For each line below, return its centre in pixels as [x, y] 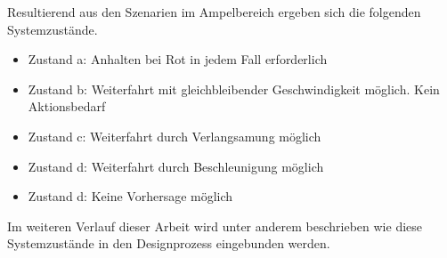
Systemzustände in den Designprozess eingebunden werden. [169, 243]
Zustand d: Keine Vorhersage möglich [130, 196]
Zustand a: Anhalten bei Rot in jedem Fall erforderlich [178, 59]
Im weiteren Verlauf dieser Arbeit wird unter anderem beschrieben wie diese [215, 226]
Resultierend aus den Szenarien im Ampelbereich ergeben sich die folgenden [214, 12]
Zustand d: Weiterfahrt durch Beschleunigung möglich [176, 166]
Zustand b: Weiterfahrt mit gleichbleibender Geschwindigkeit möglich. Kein [234, 89]
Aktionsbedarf [67, 106]
